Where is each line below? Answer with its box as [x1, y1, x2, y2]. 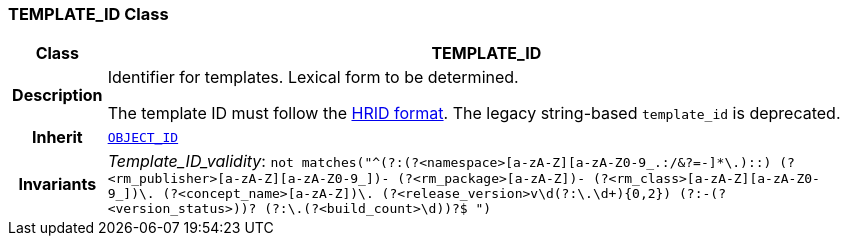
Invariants [18, 173, 97, 194]
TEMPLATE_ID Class [8, 4, 169, 24]
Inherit [31, 127, 83, 148]
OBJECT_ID [107, 129, 179, 145]
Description [12, 85, 103, 106]
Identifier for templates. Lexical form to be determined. [107, 67, 519, 88]
